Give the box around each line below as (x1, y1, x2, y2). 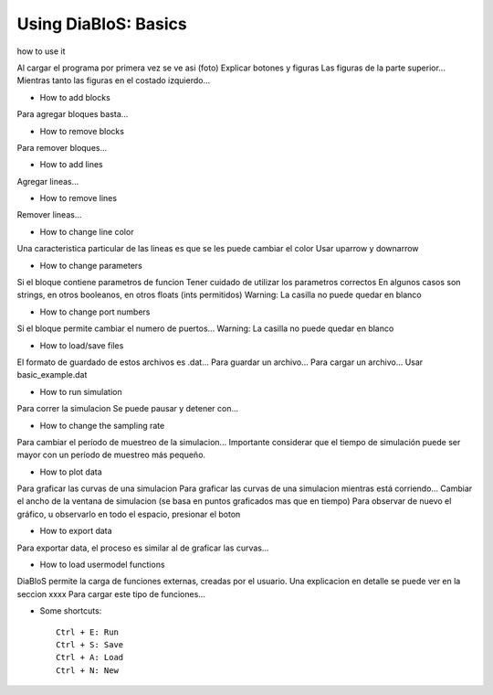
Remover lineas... (16, 209, 82, 220)
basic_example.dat (16, 369, 88, 380)
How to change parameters (39, 260, 143, 271)
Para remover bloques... (16, 142, 108, 153)
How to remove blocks (39, 125, 125, 136)
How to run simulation (39, 386, 122, 397)
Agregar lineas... (16, 176, 79, 187)
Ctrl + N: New (56, 665, 119, 676)
